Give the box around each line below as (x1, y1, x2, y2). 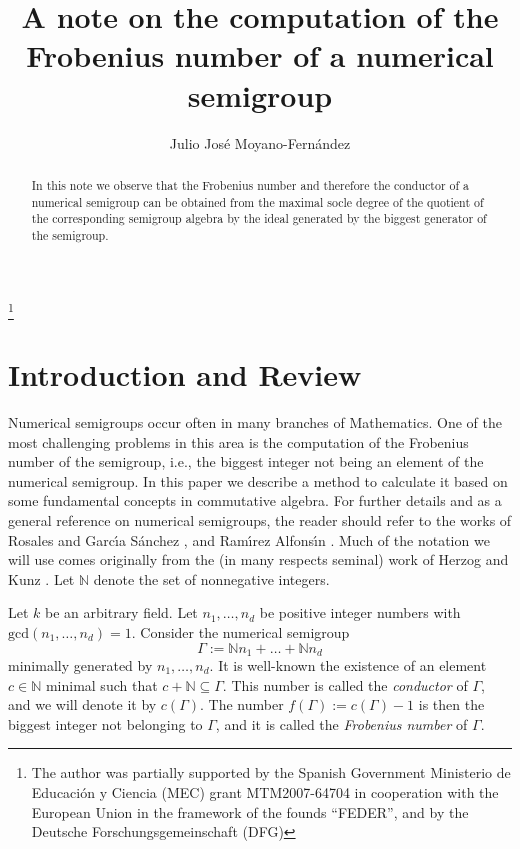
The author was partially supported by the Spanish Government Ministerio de (31, 762, 511, 783)
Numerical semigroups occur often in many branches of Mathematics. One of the (8, 411, 502, 432)
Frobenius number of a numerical (26, 35, 494, 76)
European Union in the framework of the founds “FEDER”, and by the (31, 801, 469, 822)
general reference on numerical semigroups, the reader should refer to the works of (8, 509, 512, 530)
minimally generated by (8, 654, 153, 675)
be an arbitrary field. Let (45, 602, 198, 623)
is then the (418, 694, 485, 715)
